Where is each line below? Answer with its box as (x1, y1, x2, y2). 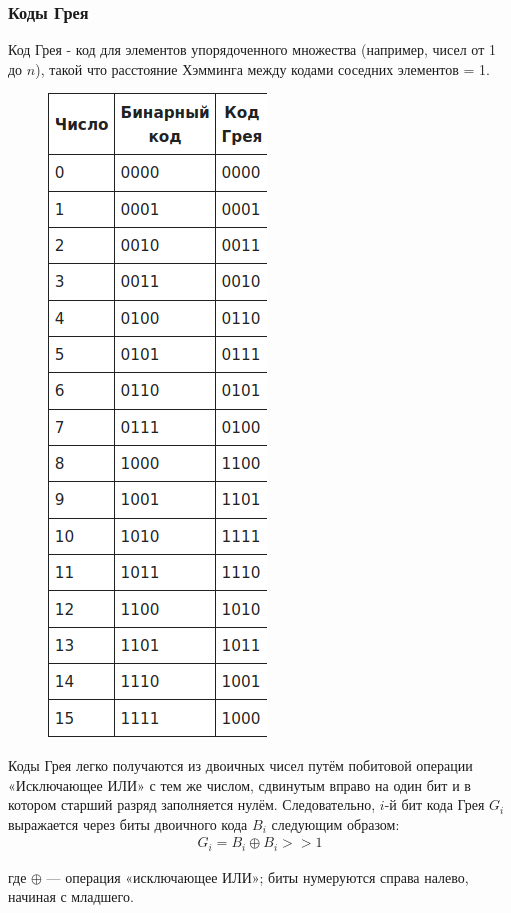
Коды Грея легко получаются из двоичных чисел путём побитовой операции (8, 755, 473, 775)
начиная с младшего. (8, 886, 134, 907)
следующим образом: (271, 813, 400, 834)
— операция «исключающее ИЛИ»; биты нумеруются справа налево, (46, 866, 469, 887)
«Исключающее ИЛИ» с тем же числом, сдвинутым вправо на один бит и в (8, 774, 471, 795)
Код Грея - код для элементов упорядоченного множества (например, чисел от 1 (8, 39, 496, 60)
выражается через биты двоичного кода (8, 813, 248, 834)
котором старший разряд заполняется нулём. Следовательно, (8, 794, 376, 815)
